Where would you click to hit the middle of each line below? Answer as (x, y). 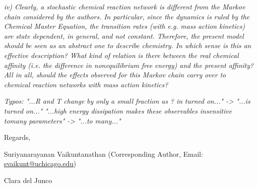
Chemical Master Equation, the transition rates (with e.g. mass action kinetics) (125, 26)
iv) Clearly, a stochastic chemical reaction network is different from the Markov (125, 6)
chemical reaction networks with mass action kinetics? (86, 84)
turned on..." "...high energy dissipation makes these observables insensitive (118, 110)
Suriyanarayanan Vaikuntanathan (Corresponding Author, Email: (104, 154)
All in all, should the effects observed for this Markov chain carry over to (115, 75)
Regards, (17, 137)
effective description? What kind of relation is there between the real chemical (122, 55)
